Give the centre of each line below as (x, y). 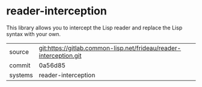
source (19, 52)
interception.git (60, 55)
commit (20, 65)
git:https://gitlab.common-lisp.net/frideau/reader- (110, 48)
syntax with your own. (34, 34)
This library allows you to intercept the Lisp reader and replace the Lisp (94, 28)
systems (21, 75)
